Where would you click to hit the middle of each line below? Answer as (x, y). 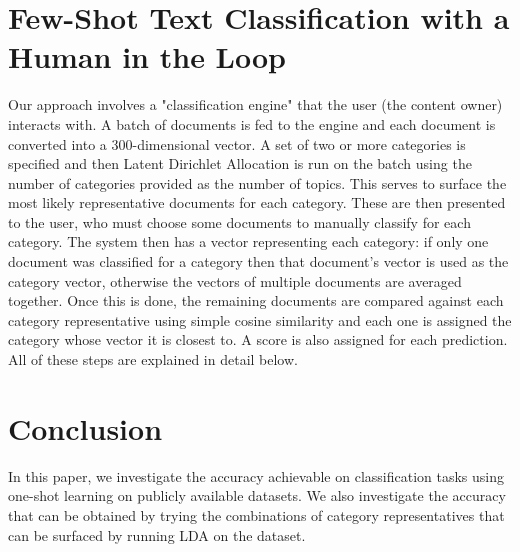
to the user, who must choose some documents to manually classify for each (239, 221)
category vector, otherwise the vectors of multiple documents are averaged (235, 280)
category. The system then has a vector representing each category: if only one (248, 241)
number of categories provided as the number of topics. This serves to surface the (257, 182)
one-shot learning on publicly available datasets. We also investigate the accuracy (257, 495)
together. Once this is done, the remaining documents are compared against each (256, 300)
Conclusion (85, 427)
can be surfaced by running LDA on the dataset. (157, 534)
